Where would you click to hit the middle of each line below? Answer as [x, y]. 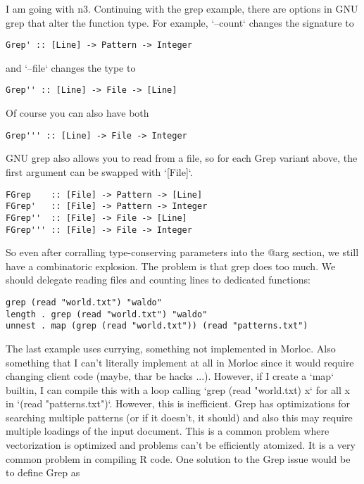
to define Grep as [43, 472]
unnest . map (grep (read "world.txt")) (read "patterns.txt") [157, 326]
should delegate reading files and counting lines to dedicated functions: [158, 280]
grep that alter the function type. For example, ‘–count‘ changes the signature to [180, 22]
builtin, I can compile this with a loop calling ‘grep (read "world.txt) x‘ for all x [178, 389]
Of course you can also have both [77, 113]
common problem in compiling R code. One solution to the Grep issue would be [178, 458]
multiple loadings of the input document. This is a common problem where [168, 431]
